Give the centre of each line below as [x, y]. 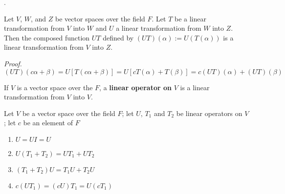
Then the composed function [47, 37]
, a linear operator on [135, 87]
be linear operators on [209, 113]
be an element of [48, 123]
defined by [118, 37]
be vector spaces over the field [100, 18]
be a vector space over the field [69, 113]
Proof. [13, 63]
